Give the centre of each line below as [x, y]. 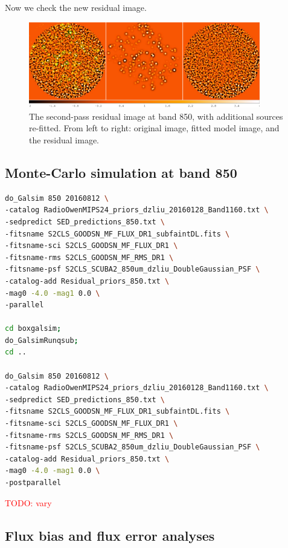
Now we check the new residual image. [76, 7]
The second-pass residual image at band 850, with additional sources [156, 116]
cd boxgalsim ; [33, 329]
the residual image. [64, 139]
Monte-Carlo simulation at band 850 [121, 172]
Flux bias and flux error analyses [110, 535]
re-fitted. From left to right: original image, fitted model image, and [154, 128]
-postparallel [33, 483]
